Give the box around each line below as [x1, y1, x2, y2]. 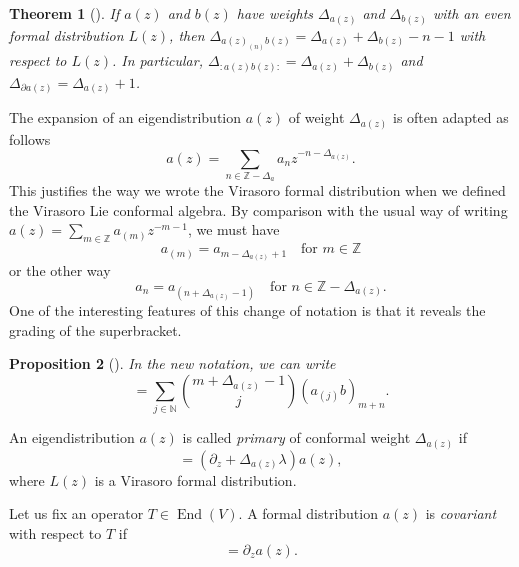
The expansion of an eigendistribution [9, 107, 242, 128]
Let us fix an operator [9, 503, 144, 524]
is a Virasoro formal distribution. [94, 469, 297, 490]
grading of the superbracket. [9, 319, 182, 340]
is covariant [425, 503, 497, 524]
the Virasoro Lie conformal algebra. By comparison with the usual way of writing [9, 199, 508, 220]
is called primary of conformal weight [182, 427, 411, 448]
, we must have [187, 219, 280, 240]
